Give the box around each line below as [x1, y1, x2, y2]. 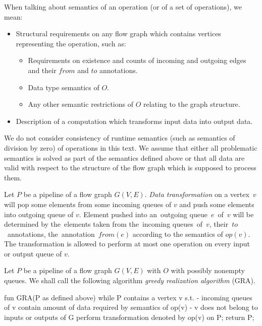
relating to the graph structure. [143, 99, 240, 109]
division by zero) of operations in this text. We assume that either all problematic [4, 142, 257, 153]
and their [28, 64, 57, 75]
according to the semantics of [132, 228, 223, 239]
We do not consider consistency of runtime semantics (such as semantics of [4, 133, 235, 143]
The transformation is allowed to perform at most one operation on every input [4, 238, 250, 249]
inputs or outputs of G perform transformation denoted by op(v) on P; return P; [4, 311, 254, 322]
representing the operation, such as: [16, 38, 126, 48]
